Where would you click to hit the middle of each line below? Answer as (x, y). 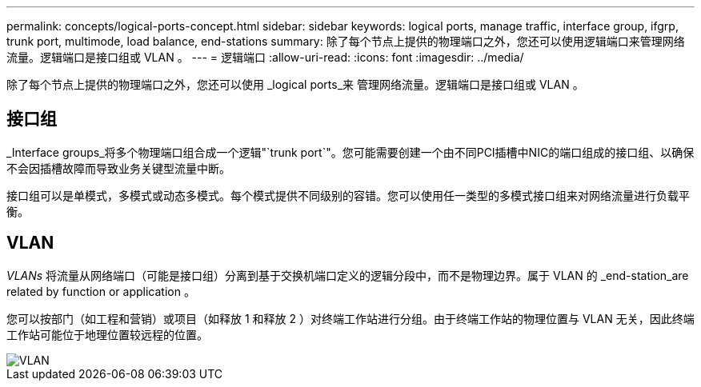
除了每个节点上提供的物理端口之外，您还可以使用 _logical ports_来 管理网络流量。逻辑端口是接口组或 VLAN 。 (295, 84)
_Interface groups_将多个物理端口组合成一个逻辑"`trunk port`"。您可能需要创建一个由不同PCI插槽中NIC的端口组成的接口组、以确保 (350, 152)
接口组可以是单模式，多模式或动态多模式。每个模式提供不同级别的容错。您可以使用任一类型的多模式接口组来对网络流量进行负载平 (348, 195)
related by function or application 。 (101, 291)
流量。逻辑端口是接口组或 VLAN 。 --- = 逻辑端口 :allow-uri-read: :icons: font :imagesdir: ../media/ (265, 57)
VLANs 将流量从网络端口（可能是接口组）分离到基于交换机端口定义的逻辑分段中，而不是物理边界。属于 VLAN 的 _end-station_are (348, 275)
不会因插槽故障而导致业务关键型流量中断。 (118, 168)
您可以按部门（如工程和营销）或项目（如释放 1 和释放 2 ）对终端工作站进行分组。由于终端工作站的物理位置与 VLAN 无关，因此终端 (350, 318)
